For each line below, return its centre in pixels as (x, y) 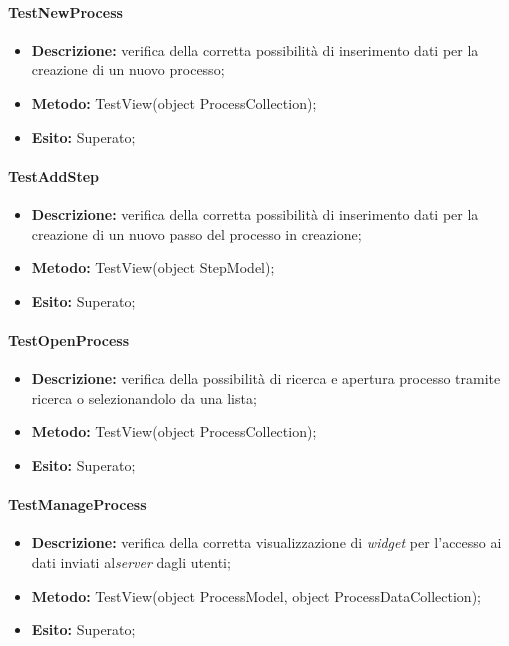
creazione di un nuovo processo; (128, 69)
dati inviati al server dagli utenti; (131, 561)
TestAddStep (53, 175)
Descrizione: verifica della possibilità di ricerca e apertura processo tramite (266, 378)
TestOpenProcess (69, 339)
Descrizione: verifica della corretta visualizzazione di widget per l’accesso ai (266, 542)
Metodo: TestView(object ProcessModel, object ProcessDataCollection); (256, 595)
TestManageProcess (77, 504)
